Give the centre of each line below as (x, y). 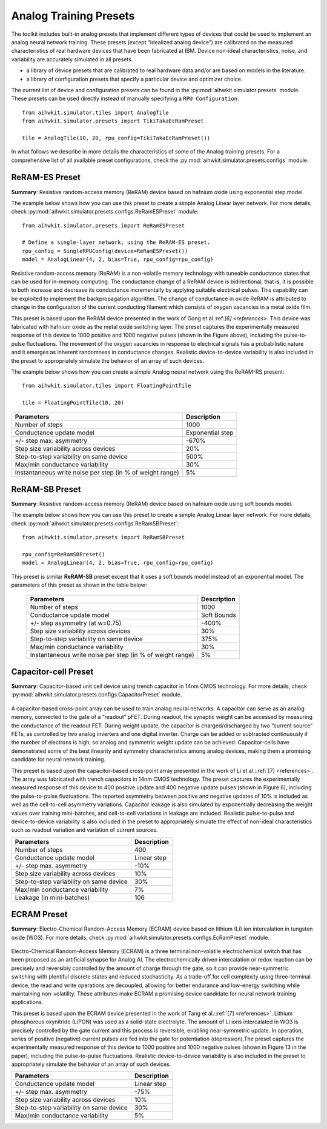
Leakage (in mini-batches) (52, 897)
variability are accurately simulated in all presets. (72, 59)
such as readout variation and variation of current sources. (84, 830)
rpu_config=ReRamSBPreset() (64, 554)
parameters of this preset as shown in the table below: (79, 585)
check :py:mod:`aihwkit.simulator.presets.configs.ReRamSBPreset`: (95, 523)
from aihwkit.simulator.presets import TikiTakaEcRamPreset (113, 121)
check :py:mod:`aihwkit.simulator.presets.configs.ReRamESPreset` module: (105, 212)
